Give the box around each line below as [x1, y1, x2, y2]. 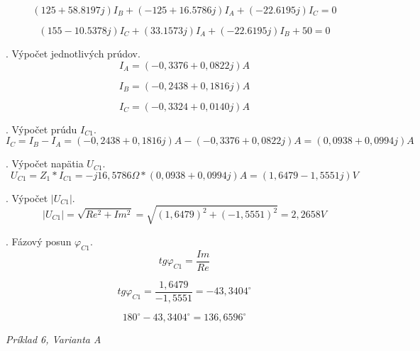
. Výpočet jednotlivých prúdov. [6, 46, 140, 60]
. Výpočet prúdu [6, 121, 77, 136]
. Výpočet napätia [6, 156, 84, 171]
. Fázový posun [6, 233, 72, 248]
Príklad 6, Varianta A [6, 332, 101, 347]
